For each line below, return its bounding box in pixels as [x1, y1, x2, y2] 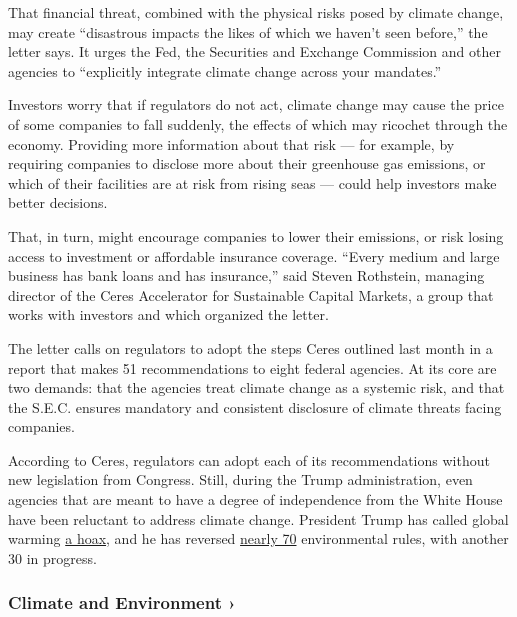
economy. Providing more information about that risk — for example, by [8, 133, 455, 154]
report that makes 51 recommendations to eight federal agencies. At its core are [8, 357, 497, 378]
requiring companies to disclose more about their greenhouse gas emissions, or [8, 153, 486, 174]
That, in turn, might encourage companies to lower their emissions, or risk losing [8, 225, 504, 246]
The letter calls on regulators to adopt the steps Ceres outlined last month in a [8, 337, 493, 358]
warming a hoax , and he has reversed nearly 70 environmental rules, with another [8, 528, 509, 549]
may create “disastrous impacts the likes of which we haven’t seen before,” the [8, 21, 488, 42]
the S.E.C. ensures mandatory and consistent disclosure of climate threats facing [8, 396, 502, 417]
